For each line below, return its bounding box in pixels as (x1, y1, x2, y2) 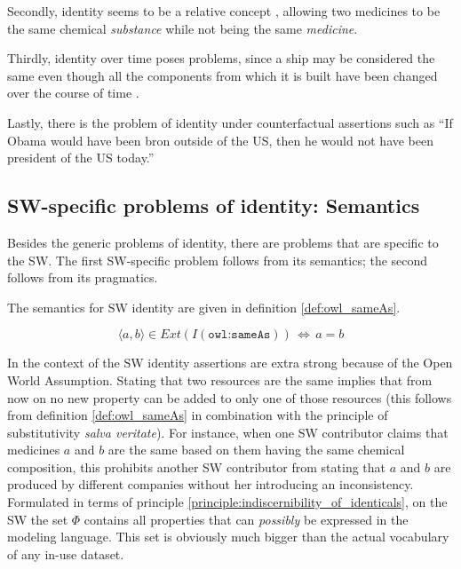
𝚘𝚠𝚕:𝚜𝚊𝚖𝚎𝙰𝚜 (208, 328, 271, 342)
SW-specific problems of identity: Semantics (7, 192, 420, 219)
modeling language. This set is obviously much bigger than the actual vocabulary (7, 527, 449, 546)
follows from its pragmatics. (7, 268, 158, 287)
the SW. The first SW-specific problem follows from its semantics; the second (7, 250, 428, 269)
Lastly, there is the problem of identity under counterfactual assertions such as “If (7, 113, 453, 131)
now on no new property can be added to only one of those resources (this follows (7, 388, 452, 407)
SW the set (7, 510, 68, 528)
